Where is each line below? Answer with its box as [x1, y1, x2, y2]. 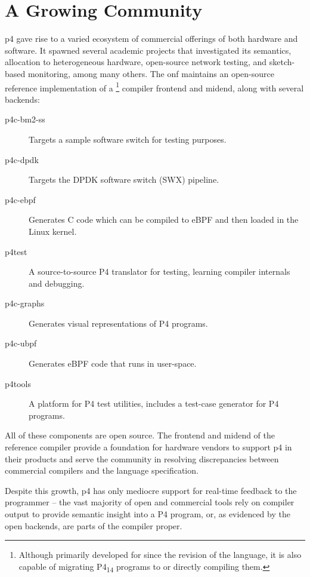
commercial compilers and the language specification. [5, 464, 199, 477]
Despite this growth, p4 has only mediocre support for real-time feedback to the [5, 484, 297, 496]
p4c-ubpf [5, 337, 37, 349]
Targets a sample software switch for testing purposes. [29, 133, 227, 145]
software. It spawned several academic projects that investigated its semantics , [5, 44, 292, 56]
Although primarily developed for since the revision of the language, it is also [18, 548, 302, 561]
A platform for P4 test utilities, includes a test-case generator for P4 [29, 397, 279, 410]
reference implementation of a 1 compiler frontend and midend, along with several [5, 79, 304, 94]
